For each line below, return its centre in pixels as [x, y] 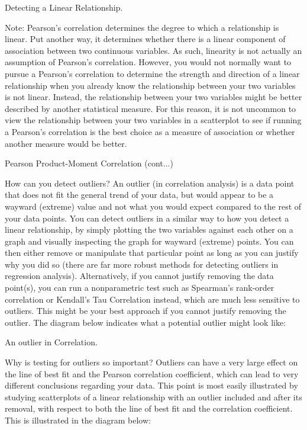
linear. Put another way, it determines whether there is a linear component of [145, 39]
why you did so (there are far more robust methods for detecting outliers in [142, 264]
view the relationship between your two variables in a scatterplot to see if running [153, 120]
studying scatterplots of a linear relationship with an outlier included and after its [153, 397]
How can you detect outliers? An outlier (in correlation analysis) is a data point [150, 183]
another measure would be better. [66, 143]
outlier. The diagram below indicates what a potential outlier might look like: [146, 322]
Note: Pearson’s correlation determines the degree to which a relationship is [142, 27]
